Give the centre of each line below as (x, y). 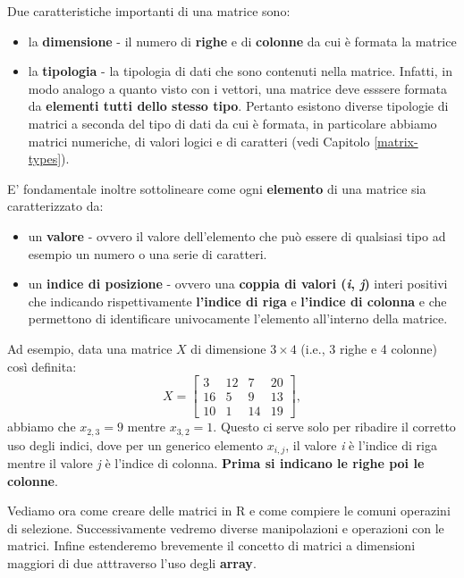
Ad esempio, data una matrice (90, 348)
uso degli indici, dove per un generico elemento (135, 444)
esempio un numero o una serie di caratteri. (148, 253)
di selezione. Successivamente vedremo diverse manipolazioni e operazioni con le (226, 528)
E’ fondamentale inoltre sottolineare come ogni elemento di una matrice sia (217, 188)
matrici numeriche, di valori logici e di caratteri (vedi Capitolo (199, 141)
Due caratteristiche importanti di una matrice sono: (149, 11)
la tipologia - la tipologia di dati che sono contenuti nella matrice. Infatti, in (240, 71)
